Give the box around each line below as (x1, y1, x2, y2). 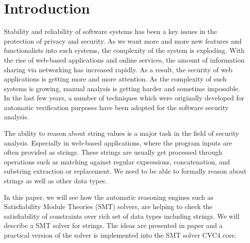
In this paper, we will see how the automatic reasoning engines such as (4, 192, 214, 202)
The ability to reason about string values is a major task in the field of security (4, 128, 239, 138)
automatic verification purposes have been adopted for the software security (4, 102, 229, 112)
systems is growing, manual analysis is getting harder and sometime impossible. (4, 83, 240, 93)
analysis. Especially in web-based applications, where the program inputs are (4, 137, 232, 147)
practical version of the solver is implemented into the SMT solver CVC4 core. (4, 230, 237, 240)
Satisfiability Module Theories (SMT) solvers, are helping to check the (4, 201, 213, 211)
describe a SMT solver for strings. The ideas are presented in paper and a (4, 220, 223, 230)
